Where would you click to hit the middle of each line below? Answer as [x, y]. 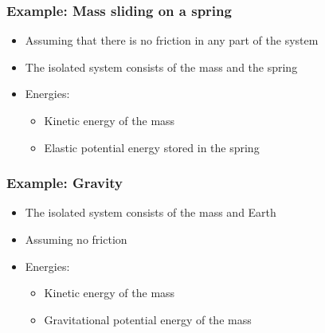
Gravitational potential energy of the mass [148, 319]
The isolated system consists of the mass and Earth [151, 212]
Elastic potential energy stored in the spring [152, 147]
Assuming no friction [76, 239]
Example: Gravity [65, 183]
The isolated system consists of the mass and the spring [161, 67]
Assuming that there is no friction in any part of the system [172, 40]
